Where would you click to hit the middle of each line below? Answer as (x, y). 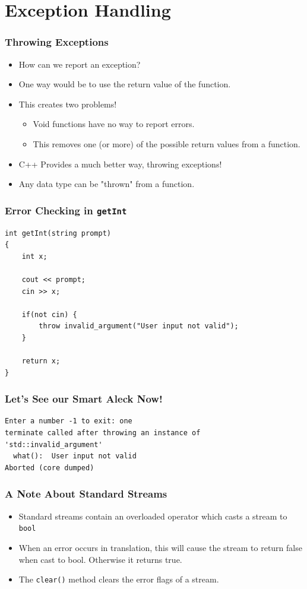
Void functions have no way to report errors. (114, 124)
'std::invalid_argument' (54, 444)
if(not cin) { (49, 314)
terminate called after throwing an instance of (103, 433)
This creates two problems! (68, 104)
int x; (34, 256)
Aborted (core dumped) (50, 468)
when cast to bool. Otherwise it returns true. (100, 559)
